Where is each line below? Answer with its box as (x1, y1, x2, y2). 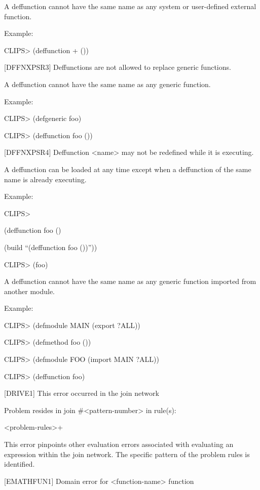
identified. (4, 459, 35, 469)
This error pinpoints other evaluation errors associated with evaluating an (4, 439, 234, 450)
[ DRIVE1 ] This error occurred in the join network (4, 388, 159, 398)
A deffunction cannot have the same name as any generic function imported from (4, 276, 256, 287)
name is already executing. (4, 174, 87, 184)
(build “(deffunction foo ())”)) (4, 241, 97, 252)
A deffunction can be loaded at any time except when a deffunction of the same (4, 164, 251, 174)
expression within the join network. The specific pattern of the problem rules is (4, 448, 250, 459)
